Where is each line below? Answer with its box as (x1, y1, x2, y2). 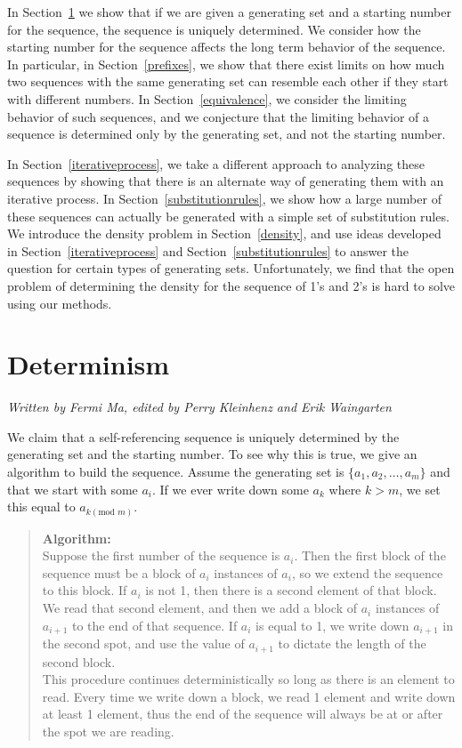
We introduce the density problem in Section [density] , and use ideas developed (7, 224, 442, 243)
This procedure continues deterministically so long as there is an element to (42, 670, 455, 688)
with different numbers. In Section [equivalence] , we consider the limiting (7, 89, 407, 108)
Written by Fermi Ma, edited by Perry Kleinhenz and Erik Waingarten (7, 398, 392, 416)
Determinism (7, 346, 170, 382)
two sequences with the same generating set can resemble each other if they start (7, 72, 449, 91)
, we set (399, 479, 441, 498)
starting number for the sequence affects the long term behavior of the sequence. (7, 37, 446, 56)
